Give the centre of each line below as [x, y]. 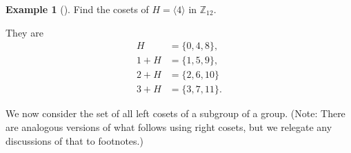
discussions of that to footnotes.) [74, 140]
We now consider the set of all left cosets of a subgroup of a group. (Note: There [175, 113]
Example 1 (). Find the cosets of [77, 9]
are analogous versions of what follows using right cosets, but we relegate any [169, 126]
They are [24, 32]
